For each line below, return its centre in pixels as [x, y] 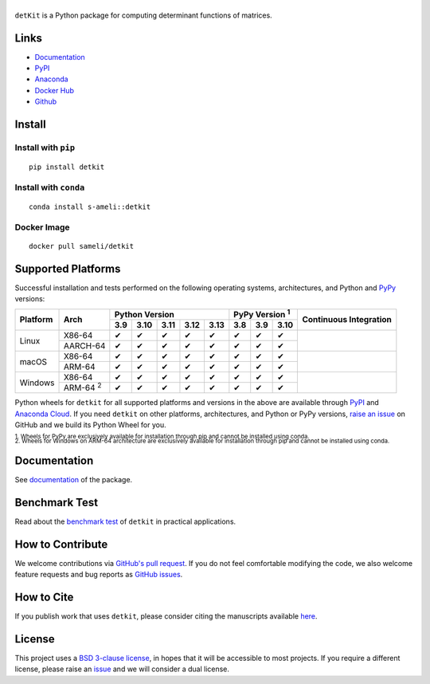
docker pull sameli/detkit [82, 246]
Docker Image [42, 227]
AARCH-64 [84, 346]
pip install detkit [67, 167]
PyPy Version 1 [262, 314]
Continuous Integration [347, 320]
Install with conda [50, 187]
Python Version [144, 314]
